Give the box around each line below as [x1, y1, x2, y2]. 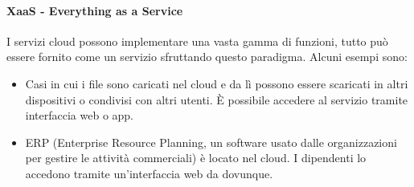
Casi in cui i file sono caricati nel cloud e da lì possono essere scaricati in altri [25, 75, 408, 91]
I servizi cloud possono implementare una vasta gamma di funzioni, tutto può [6, 32, 388, 49]
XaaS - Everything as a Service [6, 2, 183, 18]
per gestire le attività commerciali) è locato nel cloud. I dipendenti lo [25, 149, 367, 166]
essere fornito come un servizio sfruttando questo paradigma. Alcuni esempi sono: [6, 48, 408, 65]
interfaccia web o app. [25, 107, 134, 124]
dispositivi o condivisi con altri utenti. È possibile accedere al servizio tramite [25, 91, 408, 108]
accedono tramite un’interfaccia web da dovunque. [25, 165, 273, 181]
